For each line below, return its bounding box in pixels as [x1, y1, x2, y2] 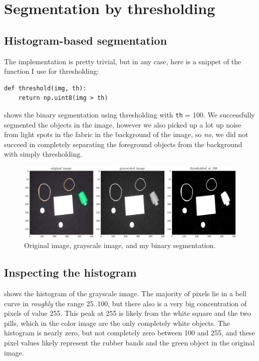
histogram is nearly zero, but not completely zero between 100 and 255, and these [4, 327, 255, 338]
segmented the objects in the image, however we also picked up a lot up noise [4, 119, 241, 130]
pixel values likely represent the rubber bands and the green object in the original [4, 337, 255, 348]
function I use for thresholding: [4, 66, 99, 76]
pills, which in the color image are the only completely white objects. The [4, 317, 230, 328]
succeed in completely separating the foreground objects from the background [4, 139, 242, 149]
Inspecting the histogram [4, 265, 137, 280]
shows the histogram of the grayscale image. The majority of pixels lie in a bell [4, 288, 246, 299]
